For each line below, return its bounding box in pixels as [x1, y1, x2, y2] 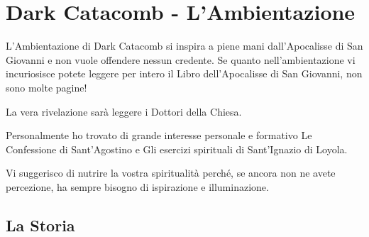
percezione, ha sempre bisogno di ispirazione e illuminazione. [6, 179, 269, 194]
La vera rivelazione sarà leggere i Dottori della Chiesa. [6, 104, 242, 118]
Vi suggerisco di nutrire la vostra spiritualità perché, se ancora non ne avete [6, 165, 336, 180]
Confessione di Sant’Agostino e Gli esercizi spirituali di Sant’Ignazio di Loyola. [6, 141, 348, 156]
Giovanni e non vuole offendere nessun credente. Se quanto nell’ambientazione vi [6, 52, 356, 67]
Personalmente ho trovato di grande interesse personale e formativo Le [6, 128, 312, 143]
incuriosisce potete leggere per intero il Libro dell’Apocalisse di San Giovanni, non [6, 66, 363, 81]
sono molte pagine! [6, 79, 87, 94]
